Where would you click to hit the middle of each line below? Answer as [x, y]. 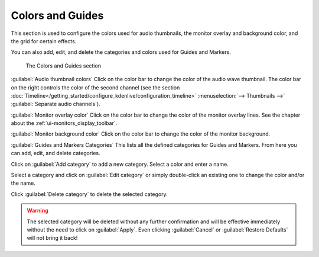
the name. [23, 183]
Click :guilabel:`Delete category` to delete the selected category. [89, 194]
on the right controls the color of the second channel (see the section [95, 87]
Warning [38, 211]
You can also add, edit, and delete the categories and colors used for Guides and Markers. [121, 52]
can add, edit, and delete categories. [56, 153]
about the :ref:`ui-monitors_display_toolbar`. [64, 123]
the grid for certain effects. [44, 41]
